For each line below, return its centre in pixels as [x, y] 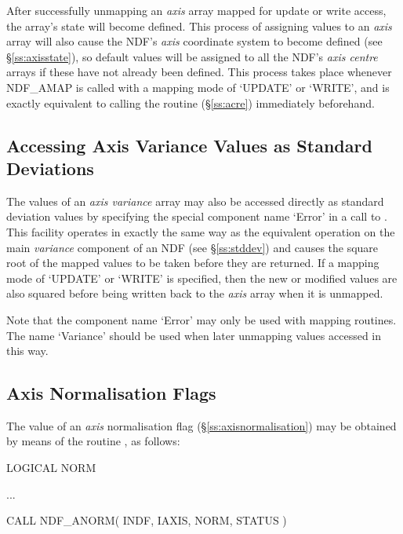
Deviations [50, 168]
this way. [27, 351]
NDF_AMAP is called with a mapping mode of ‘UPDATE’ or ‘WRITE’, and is [198, 87]
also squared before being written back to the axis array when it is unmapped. [195, 293]
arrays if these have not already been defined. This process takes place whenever [199, 72]
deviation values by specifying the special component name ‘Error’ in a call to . [197, 216]
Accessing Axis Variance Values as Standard [189, 145]
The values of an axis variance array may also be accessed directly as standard [195, 201]
